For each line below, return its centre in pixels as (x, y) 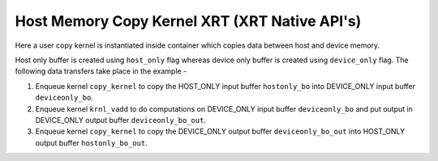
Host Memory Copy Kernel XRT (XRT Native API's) (188, 21)
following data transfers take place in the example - (101, 71)
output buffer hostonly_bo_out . (91, 142)
